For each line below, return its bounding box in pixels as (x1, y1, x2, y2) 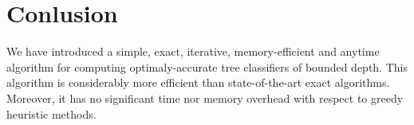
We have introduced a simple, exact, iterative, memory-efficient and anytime (6, 43, 380, 60)
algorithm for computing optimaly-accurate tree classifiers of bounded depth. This (6, 58, 408, 75)
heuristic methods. (6, 105, 97, 122)
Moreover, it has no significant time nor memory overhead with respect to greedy (6, 89, 404, 106)
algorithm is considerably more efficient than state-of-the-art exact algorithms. (6, 74, 390, 91)
